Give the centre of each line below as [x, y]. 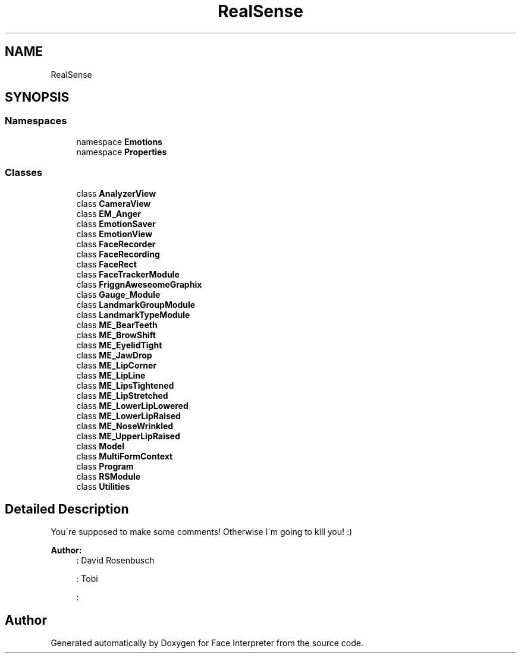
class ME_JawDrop [114, 355]
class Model [100, 446]
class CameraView [114, 203]
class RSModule [109, 476]
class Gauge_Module [118, 294]
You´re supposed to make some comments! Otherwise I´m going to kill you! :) [202, 532]
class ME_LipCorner [117, 365]
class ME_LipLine [111, 375]
